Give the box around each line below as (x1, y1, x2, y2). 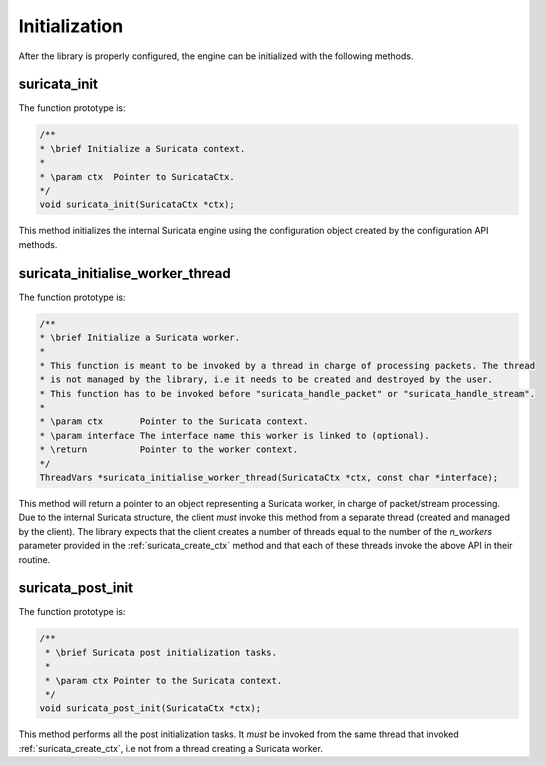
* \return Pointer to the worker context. (39, 444, 299, 455)
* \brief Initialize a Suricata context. (39, 143, 246, 154)
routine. (18, 553, 51, 565)
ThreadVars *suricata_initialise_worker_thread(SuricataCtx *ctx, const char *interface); (39, 471, 499, 483)
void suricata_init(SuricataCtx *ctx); (39, 199, 235, 210)
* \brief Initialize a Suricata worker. (39, 332, 240, 344)
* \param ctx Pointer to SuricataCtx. (39, 171, 235, 182)
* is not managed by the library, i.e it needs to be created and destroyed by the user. (39, 374, 494, 385)
